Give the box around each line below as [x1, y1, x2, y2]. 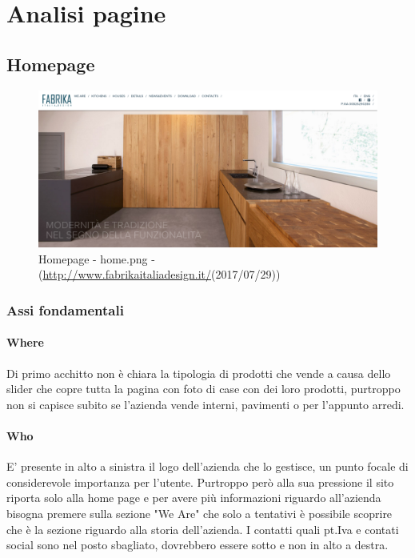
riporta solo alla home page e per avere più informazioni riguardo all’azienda [6, 489, 381, 506]
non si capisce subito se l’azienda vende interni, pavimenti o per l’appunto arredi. [6, 395, 405, 412]
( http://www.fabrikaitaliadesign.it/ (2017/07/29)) [38, 266, 281, 283]
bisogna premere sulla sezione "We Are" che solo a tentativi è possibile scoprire [6, 505, 393, 522]
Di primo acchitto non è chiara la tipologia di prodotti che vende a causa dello [6, 364, 391, 381]
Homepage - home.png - [38, 250, 155, 267]
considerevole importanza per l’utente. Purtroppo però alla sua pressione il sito [6, 473, 394, 490]
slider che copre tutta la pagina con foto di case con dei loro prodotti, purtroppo [6, 380, 401, 397]
